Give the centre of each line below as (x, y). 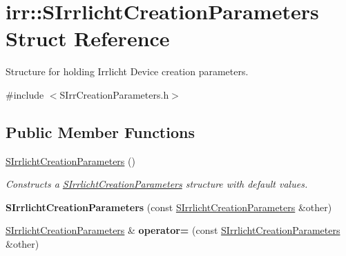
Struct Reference (88, 38)
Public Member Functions (100, 131)
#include (25, 94)
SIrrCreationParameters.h (114, 94)
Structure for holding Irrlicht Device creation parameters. (127, 71)
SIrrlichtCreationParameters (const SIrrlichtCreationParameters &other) (169, 207)
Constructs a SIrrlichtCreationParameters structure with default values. (157, 184)
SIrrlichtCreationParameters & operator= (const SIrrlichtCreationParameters (173, 230)
